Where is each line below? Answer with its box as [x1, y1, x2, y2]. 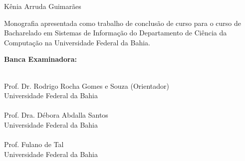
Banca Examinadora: [4, 54, 77, 64]
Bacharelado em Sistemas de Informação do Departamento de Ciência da [4, 27, 227, 38]
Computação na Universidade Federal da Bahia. [4, 37, 151, 47]
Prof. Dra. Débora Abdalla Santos [4, 110, 108, 120]
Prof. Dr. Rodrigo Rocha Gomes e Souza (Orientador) [4, 80, 169, 91]
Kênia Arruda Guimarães [4, 1, 81, 11]
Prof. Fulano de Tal [4, 139, 64, 150]
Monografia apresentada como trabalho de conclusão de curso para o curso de [4, 17, 241, 28]
